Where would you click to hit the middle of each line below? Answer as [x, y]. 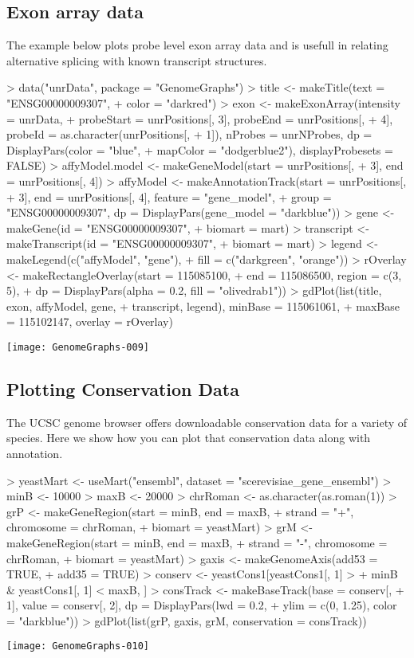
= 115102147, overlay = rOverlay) [90, 321]
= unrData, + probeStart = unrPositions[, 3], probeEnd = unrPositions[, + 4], [200, 118]
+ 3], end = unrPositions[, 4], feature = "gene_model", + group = [169, 196]
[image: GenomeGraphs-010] [78, 646]
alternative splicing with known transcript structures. [137, 60]
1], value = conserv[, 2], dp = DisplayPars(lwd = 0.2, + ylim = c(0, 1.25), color [202, 605]
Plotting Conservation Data [123, 388]
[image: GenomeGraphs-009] [78, 347]
